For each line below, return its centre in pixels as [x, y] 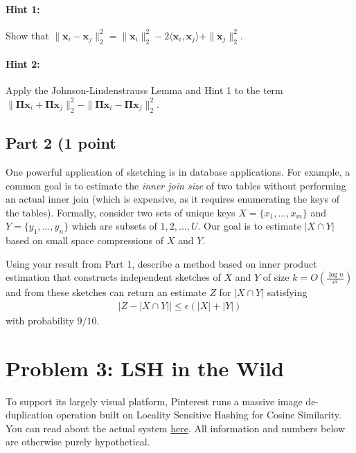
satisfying [287, 292]
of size [276, 277]
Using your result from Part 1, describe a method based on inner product [161, 263]
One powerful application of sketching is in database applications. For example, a [178, 171]
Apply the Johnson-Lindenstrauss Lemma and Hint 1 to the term [144, 90]
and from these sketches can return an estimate [106, 292]
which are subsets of [114, 226]
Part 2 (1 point [61, 143]
